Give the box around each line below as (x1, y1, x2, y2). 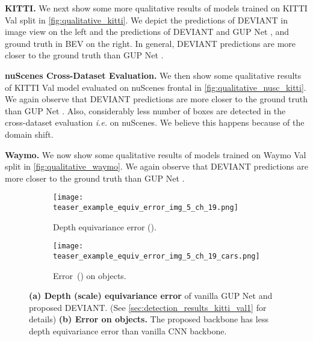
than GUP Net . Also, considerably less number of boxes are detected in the (5, 104, 286, 117)
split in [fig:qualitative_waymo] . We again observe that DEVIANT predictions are (5, 160, 309, 173)
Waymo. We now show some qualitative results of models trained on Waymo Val (5, 148, 306, 161)
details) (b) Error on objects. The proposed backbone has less (29, 313, 268, 325)
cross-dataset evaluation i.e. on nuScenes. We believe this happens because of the (5, 116, 305, 129)
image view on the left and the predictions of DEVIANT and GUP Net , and (5, 25, 290, 38)
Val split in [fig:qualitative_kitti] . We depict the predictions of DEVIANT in (5, 13, 288, 26)
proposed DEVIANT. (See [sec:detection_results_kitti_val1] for (29, 301, 267, 313)
